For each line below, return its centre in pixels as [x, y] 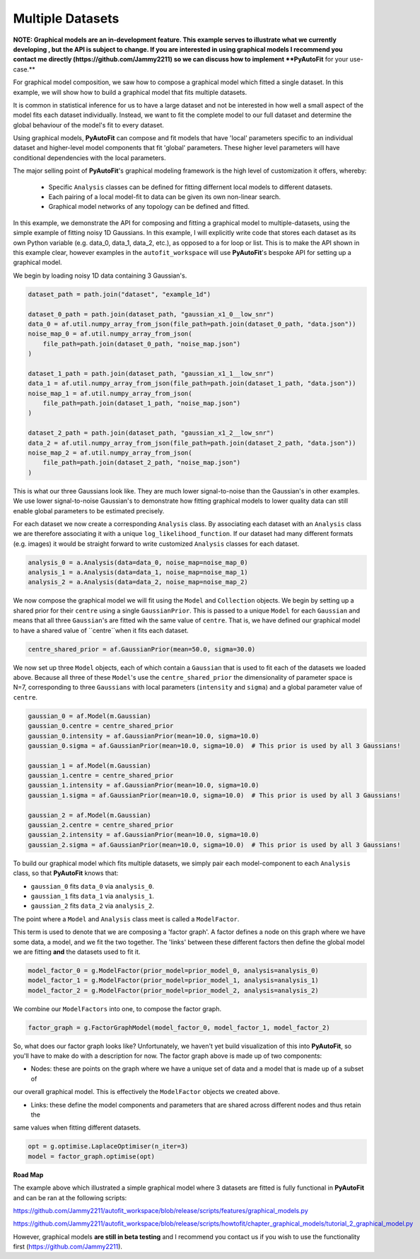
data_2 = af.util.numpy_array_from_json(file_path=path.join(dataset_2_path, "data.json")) [192, 443]
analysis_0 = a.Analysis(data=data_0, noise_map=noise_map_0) [138, 562]
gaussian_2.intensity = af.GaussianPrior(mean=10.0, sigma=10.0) [144, 835]
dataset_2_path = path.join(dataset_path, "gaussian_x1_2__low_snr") [151, 433]
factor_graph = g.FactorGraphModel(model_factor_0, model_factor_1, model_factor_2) [179, 1027]
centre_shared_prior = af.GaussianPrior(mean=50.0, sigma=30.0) [142, 649]
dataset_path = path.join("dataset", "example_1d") [119, 294]
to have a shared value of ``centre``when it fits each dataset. [101, 630]
